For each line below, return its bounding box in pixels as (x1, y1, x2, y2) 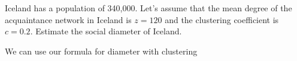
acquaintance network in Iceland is (5, 13, 132, 25)
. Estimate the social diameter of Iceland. (30, 25, 182, 37)
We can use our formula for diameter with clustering (5, 44, 198, 57)
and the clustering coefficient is (165, 13, 279, 25)
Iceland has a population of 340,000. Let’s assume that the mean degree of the (5, 2, 292, 14)
